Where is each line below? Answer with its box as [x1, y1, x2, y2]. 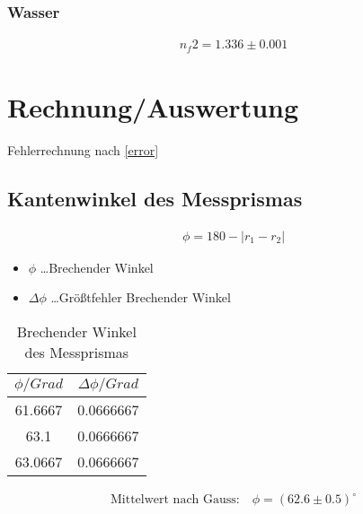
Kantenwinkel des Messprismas [7, 184, 303, 212]
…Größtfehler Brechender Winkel [50, 288, 231, 307]
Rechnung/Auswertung [7, 88, 299, 125]
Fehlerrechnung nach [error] [7, 140, 159, 159]
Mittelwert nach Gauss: [110, 493, 240, 507]
